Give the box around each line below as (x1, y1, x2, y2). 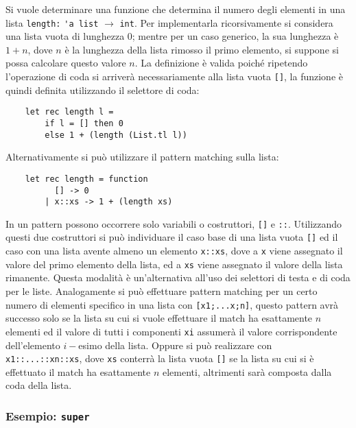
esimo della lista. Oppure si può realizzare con (78, 337, 272, 352)
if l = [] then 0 (45, 118, 123, 128)
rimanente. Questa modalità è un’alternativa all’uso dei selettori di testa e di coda (5, 270, 351, 285)
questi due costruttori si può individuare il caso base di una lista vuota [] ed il (5, 230, 338, 244)
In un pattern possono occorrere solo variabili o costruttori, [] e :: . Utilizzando (5, 216, 342, 230)
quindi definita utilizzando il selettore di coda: (5, 82, 200, 97)
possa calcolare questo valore (5, 56, 126, 70)
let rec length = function (25, 174, 148, 184)
